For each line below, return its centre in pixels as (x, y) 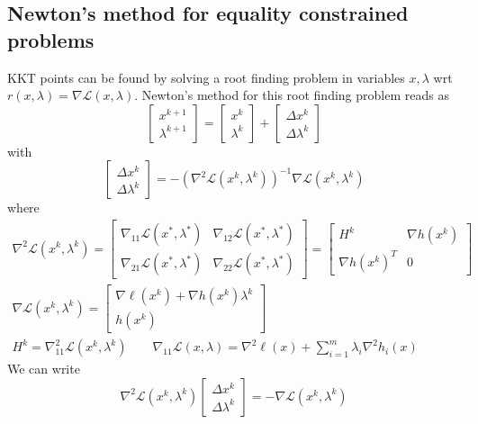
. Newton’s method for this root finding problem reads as (292, 95)
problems (51, 39)
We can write (44, 369)
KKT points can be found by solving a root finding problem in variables (206, 77)
